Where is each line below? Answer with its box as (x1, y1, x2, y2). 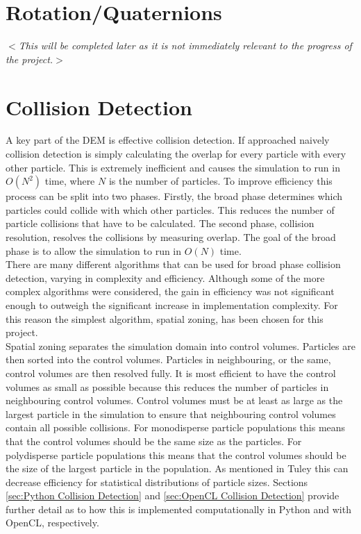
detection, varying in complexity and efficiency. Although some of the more (6, 270, 325, 285)
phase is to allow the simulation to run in (6, 243, 182, 258)
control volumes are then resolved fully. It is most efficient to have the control (6, 365, 336, 380)
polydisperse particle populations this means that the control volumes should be (6, 447, 346, 462)
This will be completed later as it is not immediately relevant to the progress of (18, 38, 352, 53)
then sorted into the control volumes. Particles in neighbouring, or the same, (6, 352, 331, 367)
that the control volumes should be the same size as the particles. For (6, 433, 302, 448)
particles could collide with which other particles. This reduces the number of (6, 202, 335, 217)
